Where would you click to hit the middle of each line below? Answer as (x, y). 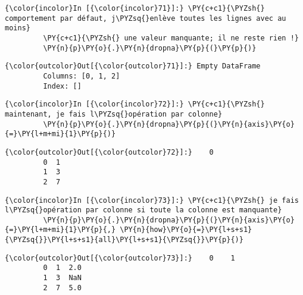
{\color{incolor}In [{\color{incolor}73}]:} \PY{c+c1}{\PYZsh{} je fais (152, 200)
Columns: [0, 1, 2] (82, 76)
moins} (18, 28)
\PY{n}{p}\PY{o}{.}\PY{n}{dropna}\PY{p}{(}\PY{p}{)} (150, 48)
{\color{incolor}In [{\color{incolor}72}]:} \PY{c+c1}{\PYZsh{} (135, 104)
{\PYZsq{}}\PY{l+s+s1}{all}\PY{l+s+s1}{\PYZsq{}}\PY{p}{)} (124, 240)
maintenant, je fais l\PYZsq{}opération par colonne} (114, 114)
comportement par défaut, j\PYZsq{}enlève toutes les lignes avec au (146, 18)
